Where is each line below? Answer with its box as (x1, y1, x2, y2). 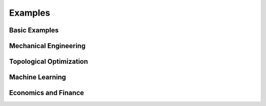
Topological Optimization (9, 57, 88, 66)
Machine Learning (9, 73, 66, 81)
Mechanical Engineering (9, 42, 86, 50)
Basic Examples (9, 26, 59, 34)
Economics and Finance (9, 89, 84, 97)
